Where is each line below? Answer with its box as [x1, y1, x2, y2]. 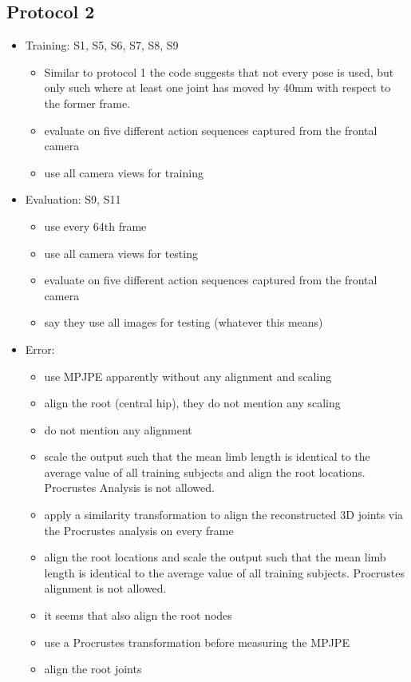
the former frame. [44, 94, 131, 111]
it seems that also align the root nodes [44, 607, 232, 624]
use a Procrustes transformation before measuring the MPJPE [44, 633, 350, 650]
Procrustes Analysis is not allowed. [44, 479, 215, 496]
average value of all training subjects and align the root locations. [44, 463, 366, 480]
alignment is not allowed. [44, 580, 167, 597]
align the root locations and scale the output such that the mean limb [44, 549, 386, 565]
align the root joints [44, 660, 142, 677]
